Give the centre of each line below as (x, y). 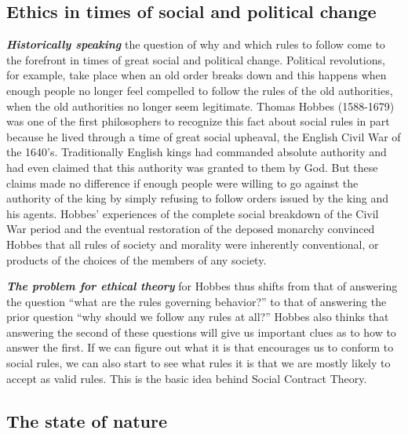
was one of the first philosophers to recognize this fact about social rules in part (198, 121)
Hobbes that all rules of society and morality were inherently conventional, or (193, 244)
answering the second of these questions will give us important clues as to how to (201, 332)
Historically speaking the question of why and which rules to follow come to (196, 44)
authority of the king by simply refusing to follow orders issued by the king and (198, 198)
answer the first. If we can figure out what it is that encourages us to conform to (200, 347)
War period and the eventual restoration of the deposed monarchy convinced (191, 229)
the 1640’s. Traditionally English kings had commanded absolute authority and (197, 152)
